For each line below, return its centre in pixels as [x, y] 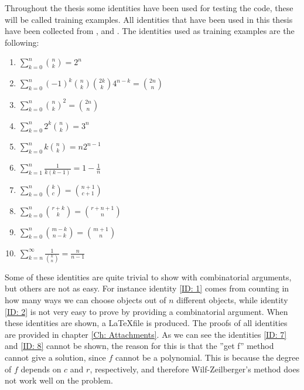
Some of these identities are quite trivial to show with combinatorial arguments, [148, 277]
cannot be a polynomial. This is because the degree [207, 357]
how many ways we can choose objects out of [86, 300]
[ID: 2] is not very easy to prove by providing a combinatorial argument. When [146, 311]
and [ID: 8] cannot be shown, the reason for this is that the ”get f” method [139, 346]
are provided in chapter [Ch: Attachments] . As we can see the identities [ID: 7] [146, 334]
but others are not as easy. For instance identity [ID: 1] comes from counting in [147, 288]
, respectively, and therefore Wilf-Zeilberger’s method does [195, 369]
